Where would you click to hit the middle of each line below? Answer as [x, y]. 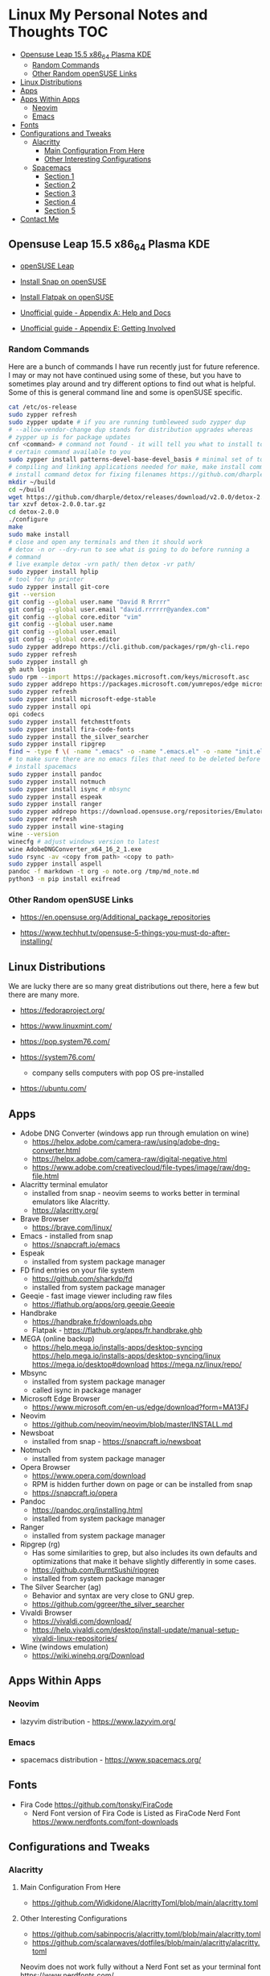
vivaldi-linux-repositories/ [75, 1638]
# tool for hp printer [46, 579]
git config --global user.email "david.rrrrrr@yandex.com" [109, 609]
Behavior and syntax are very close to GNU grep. [113, 1595]
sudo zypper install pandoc [55, 774]
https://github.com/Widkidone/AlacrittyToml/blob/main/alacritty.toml [145, 1903]
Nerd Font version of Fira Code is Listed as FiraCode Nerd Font [136, 1813]
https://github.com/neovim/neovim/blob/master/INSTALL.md [132, 1424]
